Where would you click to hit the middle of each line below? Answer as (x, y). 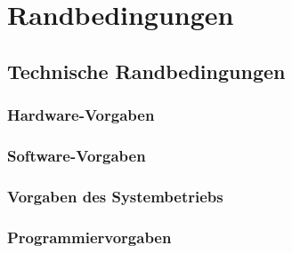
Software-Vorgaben (77, 155)
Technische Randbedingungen (146, 71)
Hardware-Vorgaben (81, 115)
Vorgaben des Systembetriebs (115, 196)
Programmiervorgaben (89, 237)
